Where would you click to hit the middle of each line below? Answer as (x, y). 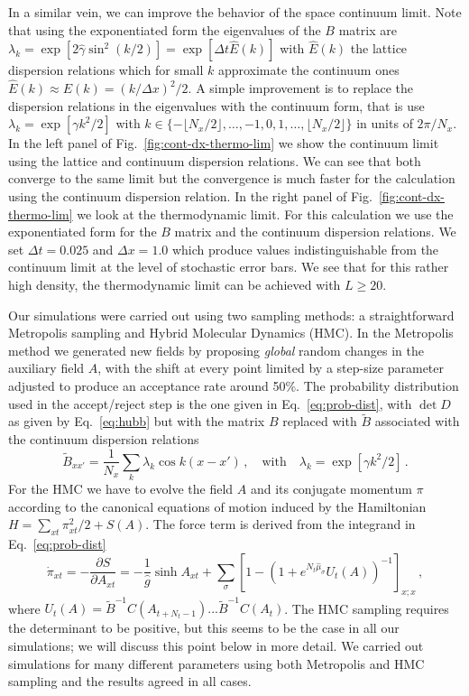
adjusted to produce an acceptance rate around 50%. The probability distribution (234, 385)
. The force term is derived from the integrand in (280, 524)
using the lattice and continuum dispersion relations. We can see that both (215, 160)
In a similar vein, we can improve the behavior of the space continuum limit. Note (235, 12)
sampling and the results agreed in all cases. (130, 681)
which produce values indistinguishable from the (305, 249)
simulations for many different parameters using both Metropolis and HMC (216, 663)
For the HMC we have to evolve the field (121, 489)
